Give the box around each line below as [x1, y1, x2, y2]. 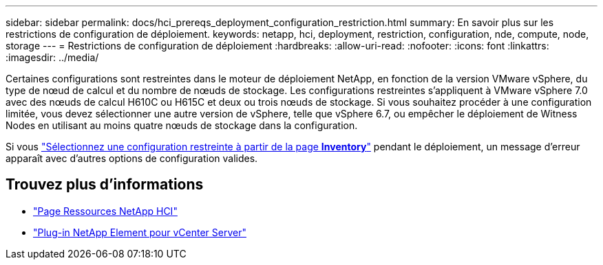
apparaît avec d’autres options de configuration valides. [6, 152, 258, 164]
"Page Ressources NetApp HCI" [33, 205, 178, 217]
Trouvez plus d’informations [6, 176, 204, 194]
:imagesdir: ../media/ [6, 51, 99, 63]
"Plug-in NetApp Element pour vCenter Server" [33, 226, 246, 238]
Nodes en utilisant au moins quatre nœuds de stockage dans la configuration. [6, 119, 358, 131]
